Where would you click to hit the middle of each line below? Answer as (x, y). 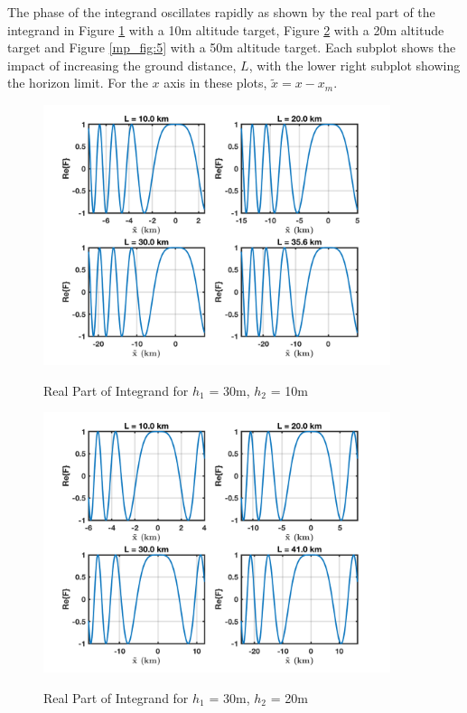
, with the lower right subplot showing (355, 65)
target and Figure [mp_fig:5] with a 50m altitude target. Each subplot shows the (232, 47)
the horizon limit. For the (78, 83)
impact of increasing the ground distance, (122, 65)
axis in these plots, (215, 83)
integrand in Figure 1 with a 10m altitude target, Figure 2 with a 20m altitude (226, 29)
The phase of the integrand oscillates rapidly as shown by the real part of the (221, 12)
